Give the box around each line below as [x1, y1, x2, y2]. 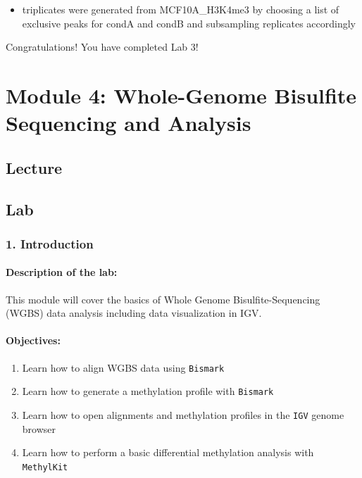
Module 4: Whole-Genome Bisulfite [6, 80, 357, 109]
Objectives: [6, 333, 61, 348]
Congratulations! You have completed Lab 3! [6, 39, 199, 54]
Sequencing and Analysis [6, 108, 251, 137]
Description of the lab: [6, 265, 118, 279]
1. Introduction [6, 234, 94, 252]
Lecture [6, 156, 63, 178]
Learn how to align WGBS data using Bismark [22, 360, 225, 375]
